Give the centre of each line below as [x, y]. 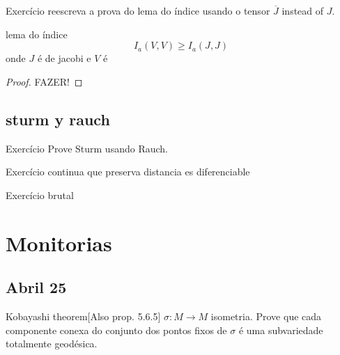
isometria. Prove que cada [266, 316]
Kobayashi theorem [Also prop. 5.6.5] [83, 316]
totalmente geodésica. [52, 344]
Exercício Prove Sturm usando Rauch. [87, 148]
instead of [303, 10]
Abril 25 [36, 287]
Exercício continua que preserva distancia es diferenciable [128, 172]
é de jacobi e [64, 58]
